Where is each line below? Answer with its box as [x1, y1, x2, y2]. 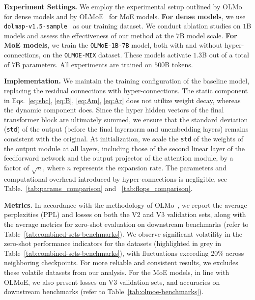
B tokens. [165, 59, 193, 69]
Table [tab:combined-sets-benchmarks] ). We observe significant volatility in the [4, 228, 243, 239]
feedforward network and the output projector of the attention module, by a [4, 153, 233, 163]
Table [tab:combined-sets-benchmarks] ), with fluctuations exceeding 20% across [4, 247, 244, 258]
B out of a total [202, 50, 249, 60]
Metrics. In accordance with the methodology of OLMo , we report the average [4, 199, 247, 210]
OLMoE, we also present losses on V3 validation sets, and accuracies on [4, 276, 220, 287]
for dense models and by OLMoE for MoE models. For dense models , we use [4, 11, 246, 21]
